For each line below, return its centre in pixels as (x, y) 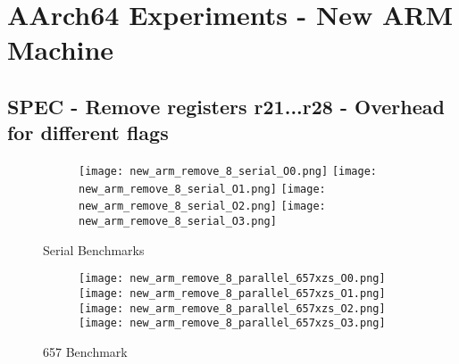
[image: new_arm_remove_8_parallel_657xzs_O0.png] (232, 279)
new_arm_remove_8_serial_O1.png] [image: (202, 189)
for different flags (88, 132)
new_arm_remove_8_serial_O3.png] (178, 222)
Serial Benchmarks (94, 249)
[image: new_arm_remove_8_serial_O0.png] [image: (228, 172)
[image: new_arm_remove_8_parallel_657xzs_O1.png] (232, 294)
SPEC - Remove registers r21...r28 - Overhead (226, 106)
